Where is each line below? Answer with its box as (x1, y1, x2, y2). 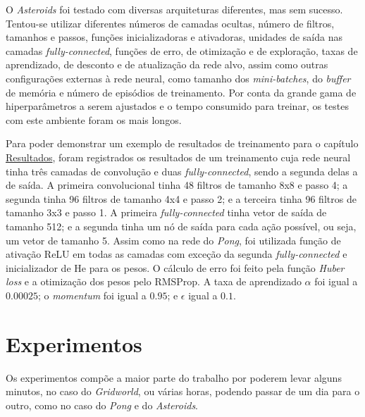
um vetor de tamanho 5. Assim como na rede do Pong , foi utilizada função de (6, 232, 341, 247)
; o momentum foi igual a (37, 287, 147, 302)
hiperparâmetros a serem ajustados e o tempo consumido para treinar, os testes (6, 99, 349, 113)
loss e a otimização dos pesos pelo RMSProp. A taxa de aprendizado (6, 274, 302, 289)
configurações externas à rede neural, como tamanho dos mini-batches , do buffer (6, 70, 351, 85)
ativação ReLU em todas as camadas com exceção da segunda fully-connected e (6, 247, 347, 261)
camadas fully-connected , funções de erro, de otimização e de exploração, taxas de (6, 43, 358, 58)
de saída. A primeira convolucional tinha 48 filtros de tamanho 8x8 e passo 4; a (6, 178, 348, 192)
